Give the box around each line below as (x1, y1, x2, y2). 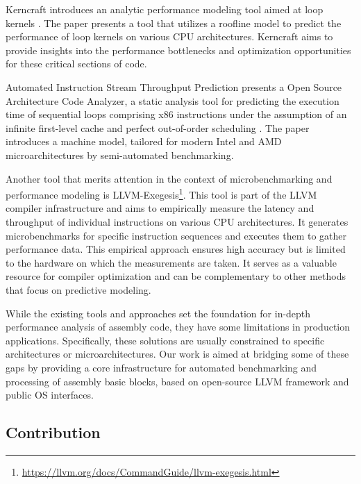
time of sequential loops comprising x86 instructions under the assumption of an (6, 107, 347, 122)
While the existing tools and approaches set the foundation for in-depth (6, 306, 311, 320)
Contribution (6, 422, 101, 443)
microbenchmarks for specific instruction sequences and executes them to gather (6, 228, 347, 242)
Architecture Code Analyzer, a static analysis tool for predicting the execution (6, 93, 339, 108)
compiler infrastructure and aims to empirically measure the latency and (6, 201, 314, 215)
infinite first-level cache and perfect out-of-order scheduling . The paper (6, 120, 310, 135)
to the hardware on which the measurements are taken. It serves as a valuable (6, 255, 337, 269)
